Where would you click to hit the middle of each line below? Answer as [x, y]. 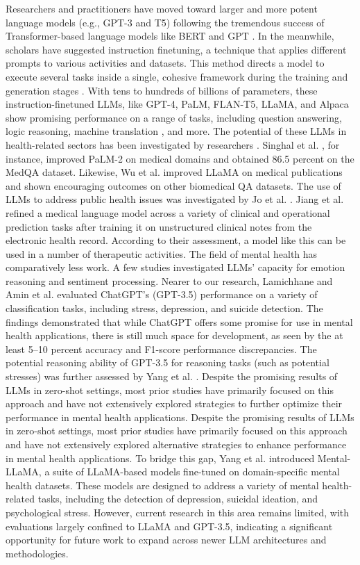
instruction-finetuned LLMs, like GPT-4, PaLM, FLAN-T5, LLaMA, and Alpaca [177, 104]
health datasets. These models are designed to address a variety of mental [162, 485]
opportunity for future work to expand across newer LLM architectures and [166, 540]
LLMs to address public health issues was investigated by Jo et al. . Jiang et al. [175, 199]
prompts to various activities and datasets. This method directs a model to [165, 63]
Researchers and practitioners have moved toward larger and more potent [162, 8]
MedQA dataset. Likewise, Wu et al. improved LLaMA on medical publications [174, 172]
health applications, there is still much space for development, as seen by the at [174, 335]
